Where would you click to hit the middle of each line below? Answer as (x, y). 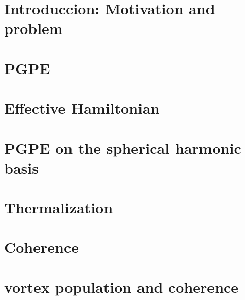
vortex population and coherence (121, 287)
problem (33, 28)
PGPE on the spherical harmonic (123, 147)
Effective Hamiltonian (82, 108)
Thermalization (59, 207)
